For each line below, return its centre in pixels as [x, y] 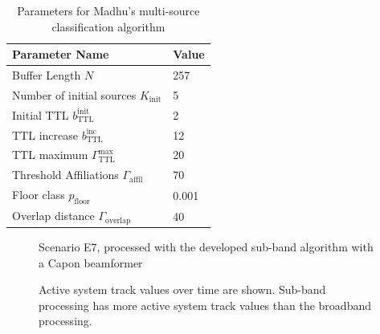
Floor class [39, 195]
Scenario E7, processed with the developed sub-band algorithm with [206, 247]
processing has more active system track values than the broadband [205, 305]
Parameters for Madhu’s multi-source [108, 10]
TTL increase [45, 134]
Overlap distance [53, 216]
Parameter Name [61, 54]
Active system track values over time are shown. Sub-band [182, 289]
